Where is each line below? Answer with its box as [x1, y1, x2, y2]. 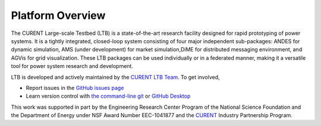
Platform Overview [11, 9, 106, 22]
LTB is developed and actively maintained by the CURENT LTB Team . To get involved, [11, 73, 220, 80]
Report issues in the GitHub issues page [26, 84, 124, 91]
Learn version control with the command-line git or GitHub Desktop [26, 92, 191, 100]
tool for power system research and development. [11, 63, 134, 70]
